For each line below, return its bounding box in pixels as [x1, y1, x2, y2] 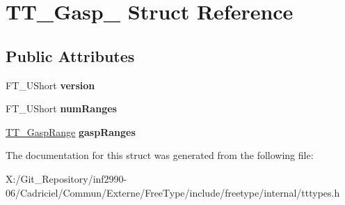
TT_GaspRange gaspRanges [6, 124, 136, 139]
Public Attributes [6, 45, 135, 66]
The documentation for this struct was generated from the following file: [6, 148, 314, 162]
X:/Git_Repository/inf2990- [6, 171, 127, 185]
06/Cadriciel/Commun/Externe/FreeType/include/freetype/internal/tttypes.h [6, 185, 340, 199]
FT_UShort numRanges [6, 101, 117, 116]
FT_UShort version [6, 77, 95, 92]
